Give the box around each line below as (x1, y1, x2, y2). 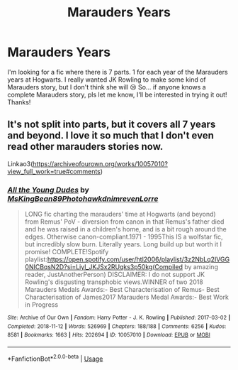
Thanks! (7, 97, 31, 107)
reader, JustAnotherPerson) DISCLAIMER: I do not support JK (24, 271, 205, 279)
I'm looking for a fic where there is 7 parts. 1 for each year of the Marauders (7, 67, 228, 76)
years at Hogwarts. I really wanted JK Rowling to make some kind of (7, 75, 207, 84)
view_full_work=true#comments (7, 167, 101, 175)
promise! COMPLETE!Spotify (24, 248, 109, 256)
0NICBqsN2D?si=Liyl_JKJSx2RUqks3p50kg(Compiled (24, 263, 183, 271)
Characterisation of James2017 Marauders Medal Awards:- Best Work (24, 293, 229, 302)
